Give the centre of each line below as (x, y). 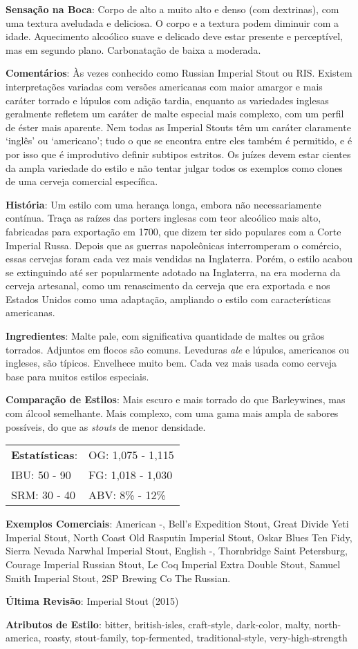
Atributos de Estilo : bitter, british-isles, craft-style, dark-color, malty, (159, 624)
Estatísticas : (45, 455)
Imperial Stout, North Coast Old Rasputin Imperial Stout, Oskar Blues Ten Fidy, (179, 537)
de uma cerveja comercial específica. (82, 181)
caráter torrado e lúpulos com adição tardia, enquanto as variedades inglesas (167, 100)
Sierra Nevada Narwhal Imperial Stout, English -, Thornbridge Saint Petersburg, (177, 551)
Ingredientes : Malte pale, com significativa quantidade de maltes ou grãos (165, 336)
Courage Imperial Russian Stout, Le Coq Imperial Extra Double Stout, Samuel (173, 564)
